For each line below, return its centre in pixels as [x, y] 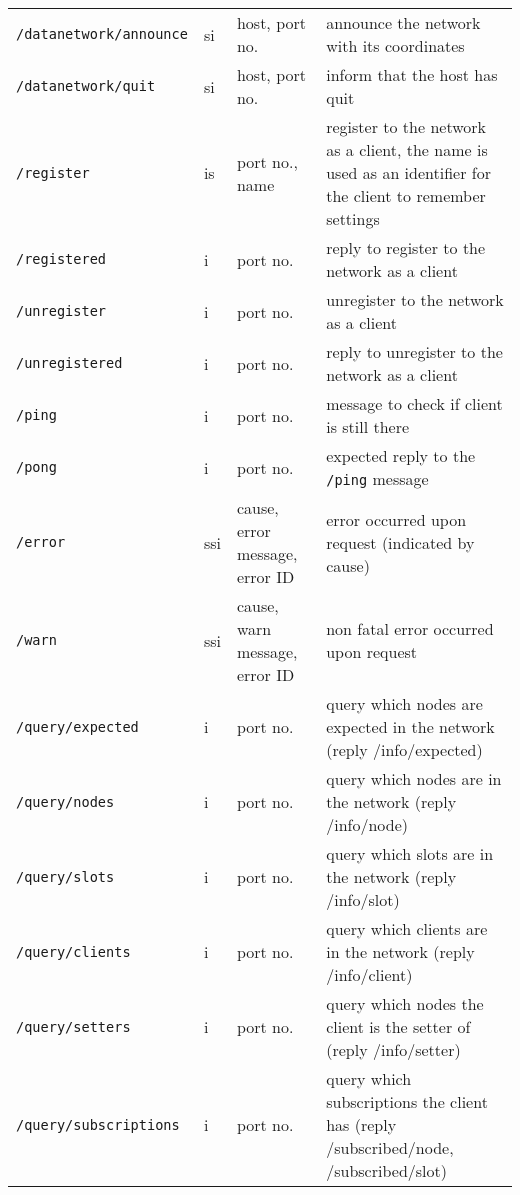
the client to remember [406, 195]
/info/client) [369, 974]
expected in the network [410, 726]
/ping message [377, 478]
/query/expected [77, 726]
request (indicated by [400, 542]
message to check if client [414, 403]
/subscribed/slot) [386, 1170]
